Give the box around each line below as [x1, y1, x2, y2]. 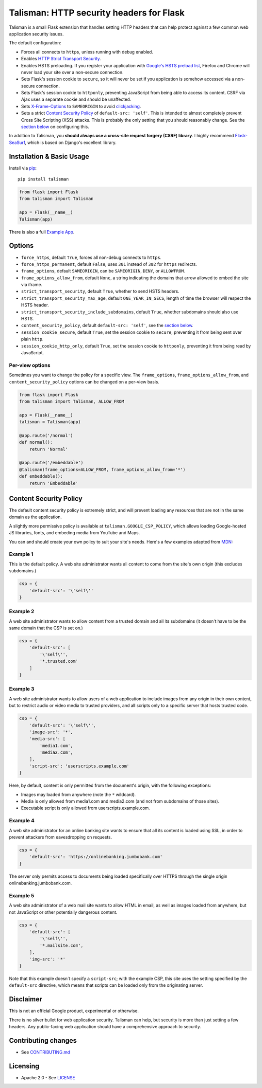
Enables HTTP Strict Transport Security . [21, 56, 101, 62]
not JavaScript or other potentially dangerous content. [9, 909, 117, 915]
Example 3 [9, 686, 34, 692]
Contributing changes [9, 1036, 77, 1045]
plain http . [21, 336, 44, 342]
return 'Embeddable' [29, 480, 79, 486]
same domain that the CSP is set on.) [9, 625, 83, 631]
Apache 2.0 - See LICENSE [21, 1074, 75, 1080]
